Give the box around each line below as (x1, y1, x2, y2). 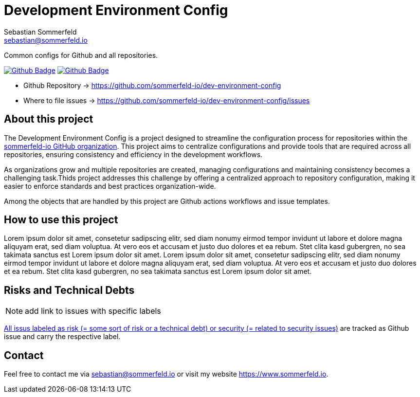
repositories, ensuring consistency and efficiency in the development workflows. (4, 150, 263, 159)
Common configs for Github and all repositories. (4, 51, 158, 59)
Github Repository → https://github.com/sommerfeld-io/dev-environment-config (23, 81, 281, 90)
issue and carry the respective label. (4, 332, 121, 341)
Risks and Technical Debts (4, 284, 135, 296)
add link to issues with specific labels (25, 306, 161, 316)
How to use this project (4, 214, 118, 226)
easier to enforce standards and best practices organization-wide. (4, 181, 216, 190)
